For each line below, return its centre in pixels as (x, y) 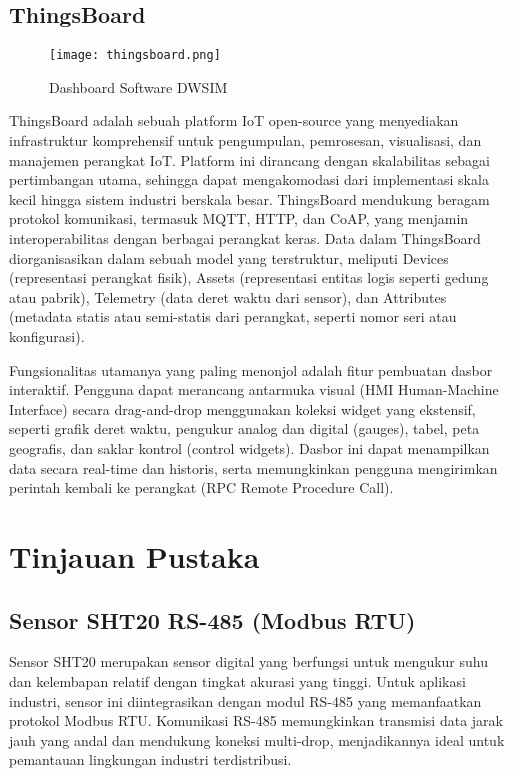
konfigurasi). (47, 335)
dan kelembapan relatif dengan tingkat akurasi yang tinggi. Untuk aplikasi (237, 680)
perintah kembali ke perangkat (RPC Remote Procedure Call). (201, 487)
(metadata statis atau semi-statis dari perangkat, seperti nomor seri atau (233, 316)
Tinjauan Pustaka (134, 555)
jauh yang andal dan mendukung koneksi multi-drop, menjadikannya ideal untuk (257, 739)
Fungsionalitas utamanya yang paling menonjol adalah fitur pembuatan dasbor (251, 369)
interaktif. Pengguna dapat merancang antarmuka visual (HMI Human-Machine (254, 389)
